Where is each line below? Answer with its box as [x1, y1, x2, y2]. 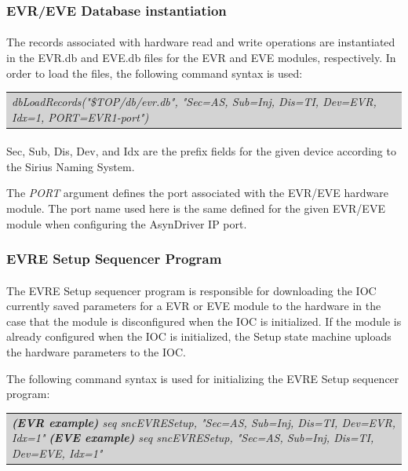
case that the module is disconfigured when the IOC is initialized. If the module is [6, 312, 402, 329]
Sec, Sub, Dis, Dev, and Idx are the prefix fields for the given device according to [6, 143, 396, 159]
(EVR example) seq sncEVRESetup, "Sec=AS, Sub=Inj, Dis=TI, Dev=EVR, [12, 414, 396, 430]
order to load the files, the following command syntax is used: [6, 64, 303, 81]
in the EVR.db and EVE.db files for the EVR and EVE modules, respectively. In [6, 49, 396, 66]
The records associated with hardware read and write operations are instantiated [6, 34, 395, 50]
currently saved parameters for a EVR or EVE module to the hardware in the [6, 298, 381, 314]
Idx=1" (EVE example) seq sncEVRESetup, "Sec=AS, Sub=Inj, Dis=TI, [12, 429, 374, 446]
